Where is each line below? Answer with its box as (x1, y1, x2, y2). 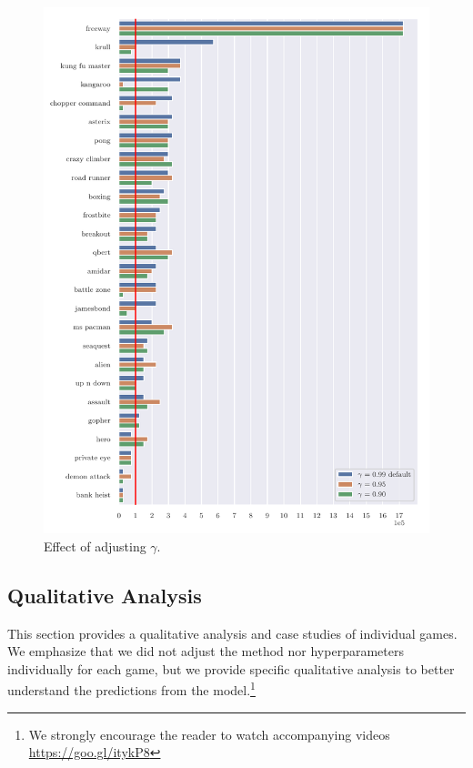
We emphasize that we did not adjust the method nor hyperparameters (7, 642, 404, 661)
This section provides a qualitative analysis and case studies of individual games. (7, 623, 458, 642)
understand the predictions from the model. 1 (7, 678, 256, 699)
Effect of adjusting (44, 536, 146, 555)
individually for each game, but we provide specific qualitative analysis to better (7, 659, 455, 678)
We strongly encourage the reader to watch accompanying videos (28, 724, 390, 743)
